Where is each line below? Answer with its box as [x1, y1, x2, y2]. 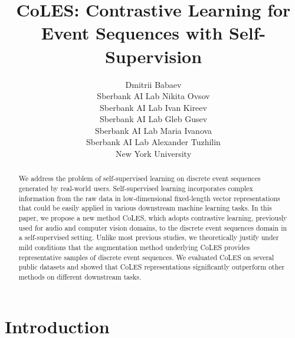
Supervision [104, 44, 202, 68]
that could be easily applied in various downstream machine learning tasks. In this [18, 203, 272, 213]
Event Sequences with [41, 21, 223, 45]
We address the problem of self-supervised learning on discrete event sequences [18, 173, 261, 183]
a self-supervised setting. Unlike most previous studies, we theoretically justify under [18, 232, 279, 242]
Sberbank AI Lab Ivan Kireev [100, 101, 207, 113]
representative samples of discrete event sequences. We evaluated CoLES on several [18, 252, 274, 262]
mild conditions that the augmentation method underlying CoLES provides [18, 242, 250, 252]
